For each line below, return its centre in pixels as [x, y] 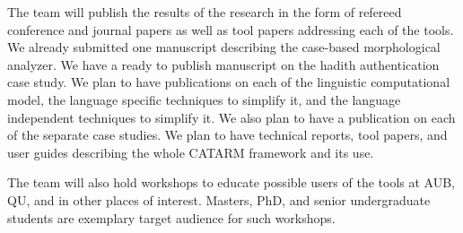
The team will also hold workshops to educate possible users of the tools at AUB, [231, 182]
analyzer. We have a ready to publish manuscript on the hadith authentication [223, 64]
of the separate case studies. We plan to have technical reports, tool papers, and [227, 135]
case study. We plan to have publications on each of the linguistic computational [229, 82]
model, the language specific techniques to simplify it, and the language [204, 99]
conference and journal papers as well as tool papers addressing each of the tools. [231, 29]
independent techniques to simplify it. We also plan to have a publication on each [231, 117]
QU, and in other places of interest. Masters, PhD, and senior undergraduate [219, 199]
